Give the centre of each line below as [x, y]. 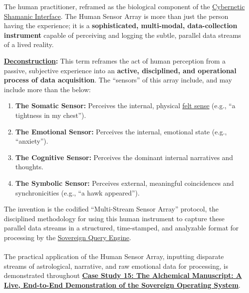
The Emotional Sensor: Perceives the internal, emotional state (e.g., [121, 131]
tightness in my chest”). [51, 115]
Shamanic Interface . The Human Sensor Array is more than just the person [116, 16]
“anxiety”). [32, 141]
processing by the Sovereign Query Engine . [68, 237]
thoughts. [29, 167]
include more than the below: [47, 89]
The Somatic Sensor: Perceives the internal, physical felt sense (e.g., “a [125, 106]
